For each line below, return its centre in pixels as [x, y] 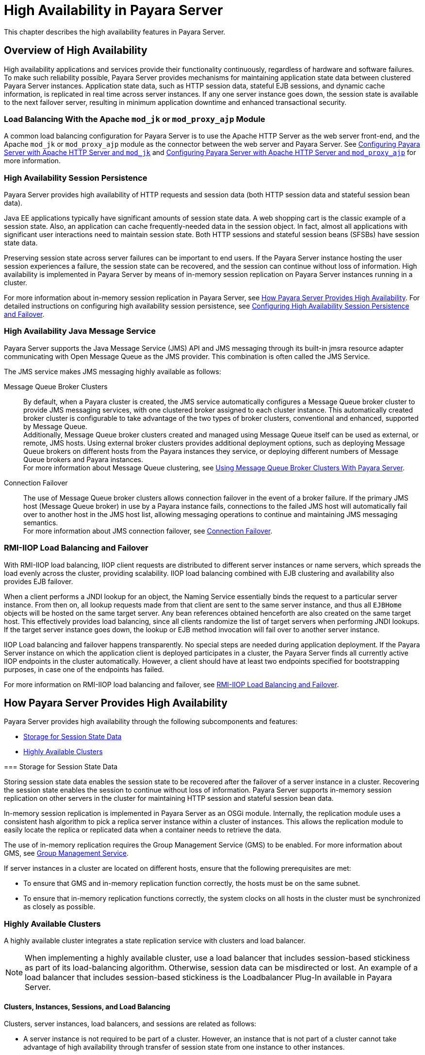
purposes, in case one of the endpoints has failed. [84, 669]
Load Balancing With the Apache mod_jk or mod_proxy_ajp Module [135, 119]
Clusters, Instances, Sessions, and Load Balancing [87, 1006]
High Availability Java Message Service [80, 331]
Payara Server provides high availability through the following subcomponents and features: [151, 722]
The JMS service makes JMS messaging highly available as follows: [113, 371]
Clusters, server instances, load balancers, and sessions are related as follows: [130, 1024]
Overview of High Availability [76, 51]
